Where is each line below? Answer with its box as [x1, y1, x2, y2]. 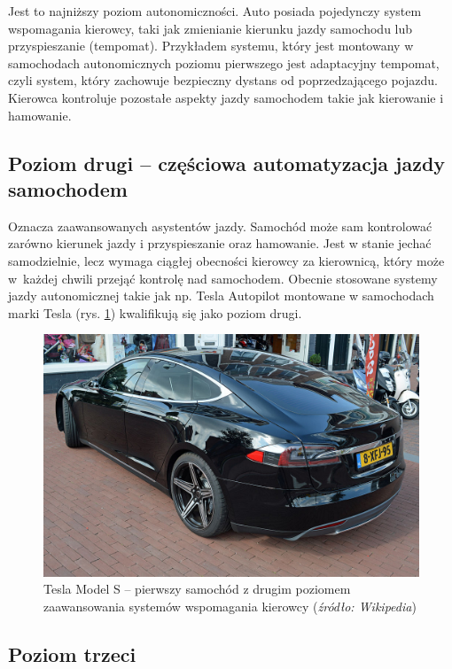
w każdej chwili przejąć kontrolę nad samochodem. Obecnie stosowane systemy [8, 268, 438, 287]
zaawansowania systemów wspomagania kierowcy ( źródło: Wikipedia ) [43, 596, 417, 615]
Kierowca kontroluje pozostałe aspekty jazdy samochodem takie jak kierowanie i [8, 88, 444, 106]
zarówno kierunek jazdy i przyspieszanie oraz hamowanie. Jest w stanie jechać [8, 234, 432, 253]
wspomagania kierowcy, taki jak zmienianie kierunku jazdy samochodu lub [8, 19, 413, 37]
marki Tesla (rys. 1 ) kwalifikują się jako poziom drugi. [8, 303, 302, 322]
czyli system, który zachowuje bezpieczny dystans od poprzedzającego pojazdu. [8, 71, 438, 89]
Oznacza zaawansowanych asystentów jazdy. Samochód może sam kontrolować [8, 216, 433, 235]
